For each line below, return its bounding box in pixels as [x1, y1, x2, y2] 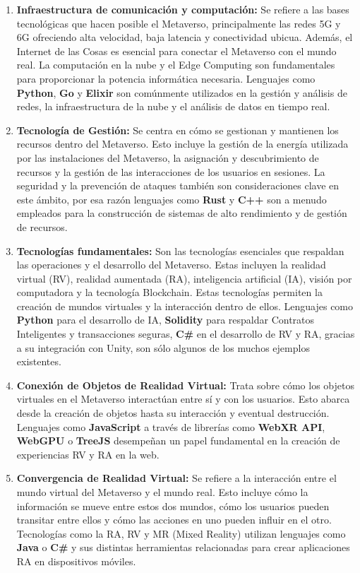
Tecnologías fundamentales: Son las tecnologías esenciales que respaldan [16, 243, 344, 258]
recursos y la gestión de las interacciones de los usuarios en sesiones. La [16, 164, 325, 179]
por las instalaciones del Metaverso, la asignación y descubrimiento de [16, 150, 319, 165]
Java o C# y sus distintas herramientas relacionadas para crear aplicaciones [16, 540, 350, 555]
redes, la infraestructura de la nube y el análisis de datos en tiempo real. [16, 99, 330, 114]
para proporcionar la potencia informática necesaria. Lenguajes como [16, 71, 316, 85]
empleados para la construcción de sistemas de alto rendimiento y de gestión [16, 206, 347, 220]
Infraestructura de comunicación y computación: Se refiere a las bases [16, 2, 349, 16]
